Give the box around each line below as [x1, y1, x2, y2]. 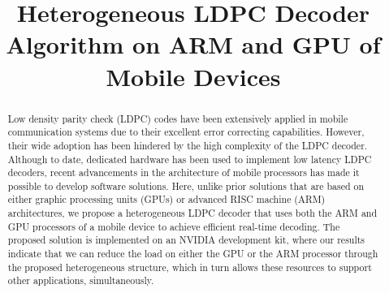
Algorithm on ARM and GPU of [6, 28, 381, 61]
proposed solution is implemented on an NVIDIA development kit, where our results [7, 233, 365, 247]
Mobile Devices [106, 59, 281, 93]
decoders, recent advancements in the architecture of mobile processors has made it [7, 166, 360, 179]
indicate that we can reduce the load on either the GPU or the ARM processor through [7, 247, 378, 261]
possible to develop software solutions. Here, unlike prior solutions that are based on [7, 179, 365, 192]
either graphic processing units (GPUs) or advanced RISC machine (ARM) [7, 192, 326, 206]
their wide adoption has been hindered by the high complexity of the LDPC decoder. [7, 138, 368, 152]
